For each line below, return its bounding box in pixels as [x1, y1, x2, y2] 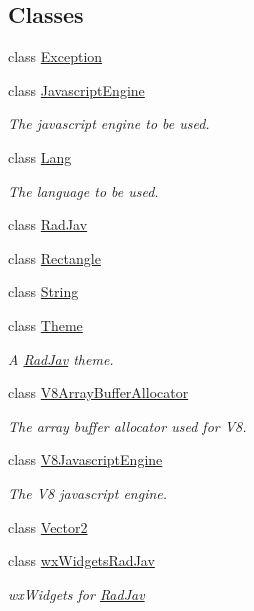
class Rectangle [8, 247, 101, 268]
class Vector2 [8, 516, 88, 537]
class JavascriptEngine [8, 79, 145, 100]
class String [8, 281, 79, 302]
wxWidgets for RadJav [8, 583, 145, 604]
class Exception [8, 46, 103, 67]
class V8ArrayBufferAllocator [8, 382, 189, 403]
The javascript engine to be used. [8, 113, 210, 134]
